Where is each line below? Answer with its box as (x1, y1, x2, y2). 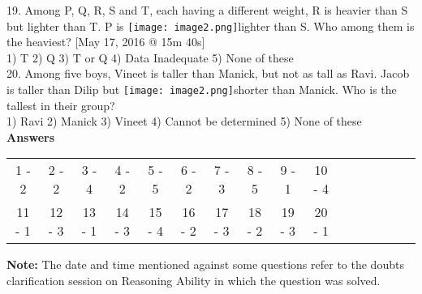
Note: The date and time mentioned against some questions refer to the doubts (6, 256, 404, 273)
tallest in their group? (6, 96, 115, 113)
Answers (6, 128, 55, 145)
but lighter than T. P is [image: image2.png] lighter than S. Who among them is (6, 17, 415, 34)
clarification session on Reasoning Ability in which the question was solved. (6, 272, 381, 289)
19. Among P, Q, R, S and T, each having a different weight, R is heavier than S (6, 2, 408, 18)
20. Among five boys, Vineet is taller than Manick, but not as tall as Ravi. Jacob (6, 65, 410, 82)
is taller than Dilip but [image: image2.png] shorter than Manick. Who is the (6, 81, 397, 98)
